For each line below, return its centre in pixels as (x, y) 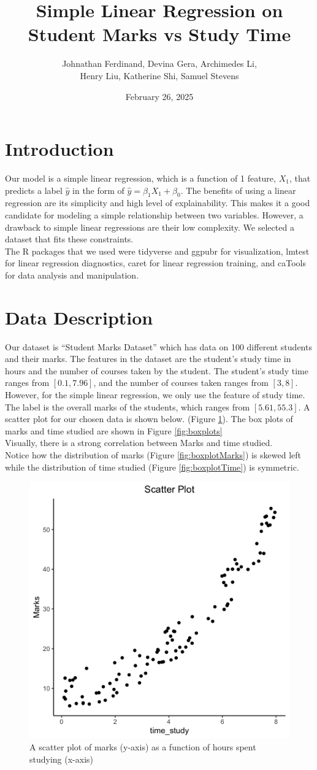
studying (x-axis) (62, 759)
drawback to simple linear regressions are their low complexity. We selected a (150, 227)
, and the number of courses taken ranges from (181, 383)
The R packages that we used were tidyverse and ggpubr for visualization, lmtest (157, 251)
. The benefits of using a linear (238, 190)
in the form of (98, 190)
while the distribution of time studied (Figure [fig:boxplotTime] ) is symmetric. (152, 467)
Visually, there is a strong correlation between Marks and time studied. (139, 443)
